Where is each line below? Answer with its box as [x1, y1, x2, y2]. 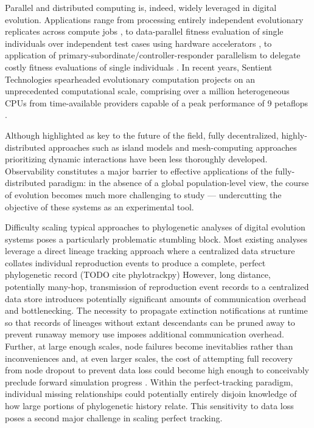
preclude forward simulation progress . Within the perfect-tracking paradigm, [5, 375, 293, 388]
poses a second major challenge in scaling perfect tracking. [5, 411, 223, 424]
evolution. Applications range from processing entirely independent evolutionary [5, 13, 304, 26]
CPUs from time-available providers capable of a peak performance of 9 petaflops [5, 96, 309, 109]
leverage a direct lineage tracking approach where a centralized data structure [5, 244, 295, 257]
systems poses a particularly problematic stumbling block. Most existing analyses [5, 232, 308, 245]
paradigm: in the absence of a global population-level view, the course [48, 176, 309, 189]
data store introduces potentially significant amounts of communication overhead [5, 292, 307, 305]
